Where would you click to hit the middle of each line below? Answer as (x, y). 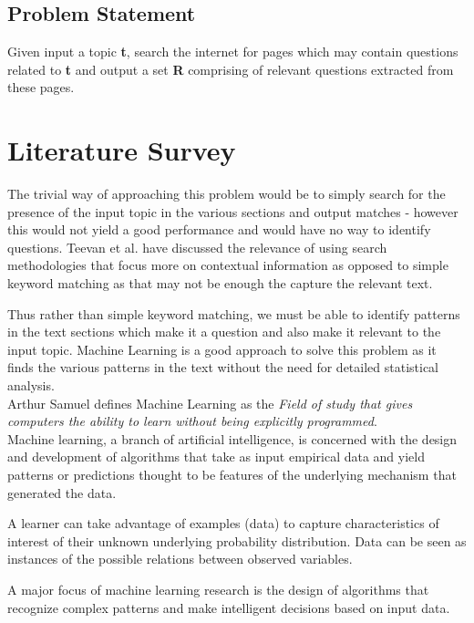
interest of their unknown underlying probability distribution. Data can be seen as (237, 540)
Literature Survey (122, 150)
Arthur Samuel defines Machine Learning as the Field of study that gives (210, 403)
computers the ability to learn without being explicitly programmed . (192, 421)
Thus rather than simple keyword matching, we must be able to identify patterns (234, 313)
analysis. (31, 385)
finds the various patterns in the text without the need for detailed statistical (223, 367)
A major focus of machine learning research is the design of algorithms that (218, 589)
